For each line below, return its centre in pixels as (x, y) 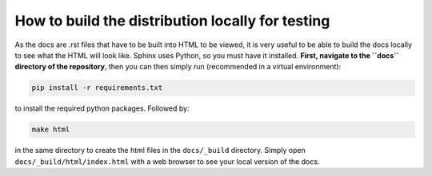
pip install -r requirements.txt (97, 88)
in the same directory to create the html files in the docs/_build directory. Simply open (160, 151)
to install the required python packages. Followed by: (102, 108)
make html (51, 130)
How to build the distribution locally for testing (172, 21)
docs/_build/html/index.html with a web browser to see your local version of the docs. (167, 161)
